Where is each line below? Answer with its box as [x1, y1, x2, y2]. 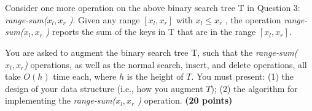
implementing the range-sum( [5, 94, 116, 107]
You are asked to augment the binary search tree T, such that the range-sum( [5, 45, 298, 58]
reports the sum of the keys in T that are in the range [52, 25, 256, 38]
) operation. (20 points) [138, 94, 233, 107]
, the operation [225, 13, 281, 26]
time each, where [53, 70, 117, 83]
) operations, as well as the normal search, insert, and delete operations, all [24, 58, 307, 71]
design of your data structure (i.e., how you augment [5, 82, 203, 94]
